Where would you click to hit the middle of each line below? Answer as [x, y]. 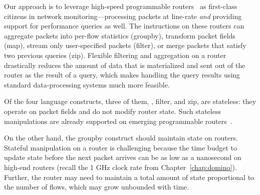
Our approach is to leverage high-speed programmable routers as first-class [121, 6]
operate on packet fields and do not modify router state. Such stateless [112, 111]
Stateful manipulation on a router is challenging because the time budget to [120, 147]
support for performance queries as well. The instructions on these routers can [124, 26]
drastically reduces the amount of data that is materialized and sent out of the [125, 65]
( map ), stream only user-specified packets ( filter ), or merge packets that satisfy [125, 45]
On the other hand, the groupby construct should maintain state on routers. [121, 138]
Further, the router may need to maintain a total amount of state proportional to [129, 177]
